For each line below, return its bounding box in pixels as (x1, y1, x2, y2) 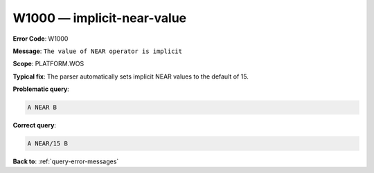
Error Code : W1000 (12, 34, 69, 43)
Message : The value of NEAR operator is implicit (12, 47, 183, 55)
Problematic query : (12, 85, 69, 93)
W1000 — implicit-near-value (12, 10, 187, 26)
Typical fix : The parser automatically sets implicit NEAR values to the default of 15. (12, 72, 249, 81)
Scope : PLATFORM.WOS (12, 59, 84, 68)
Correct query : (12, 121, 57, 130)
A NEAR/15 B (27, 140, 69, 147)
